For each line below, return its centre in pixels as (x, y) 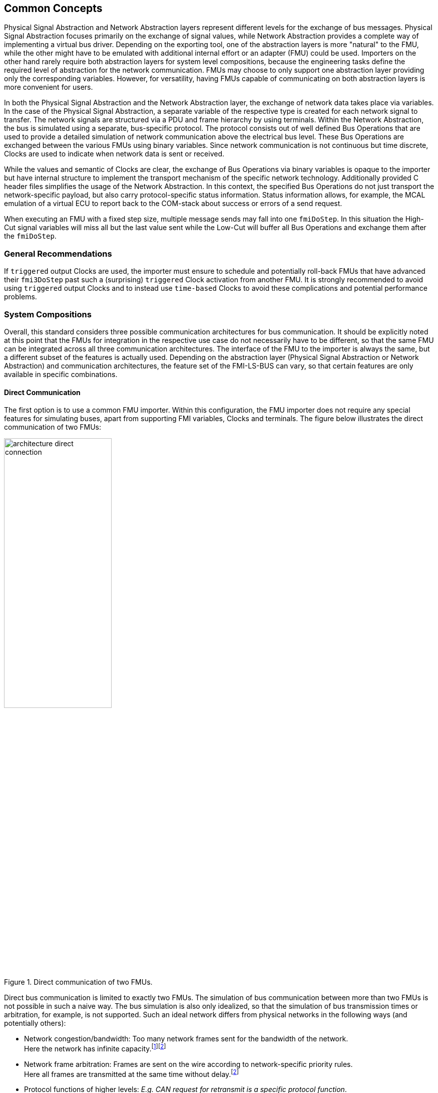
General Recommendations (58, 253)
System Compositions (48, 314)
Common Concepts (53, 8)
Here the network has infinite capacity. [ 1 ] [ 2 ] (95, 1048)
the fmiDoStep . (30, 236)
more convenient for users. (49, 87)
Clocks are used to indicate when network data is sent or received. (114, 154)
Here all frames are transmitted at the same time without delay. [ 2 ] (131, 1073)
